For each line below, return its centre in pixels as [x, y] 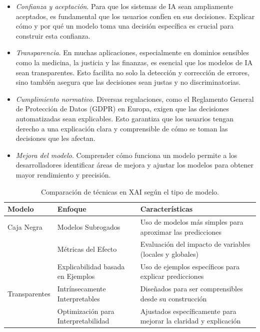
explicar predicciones [172, 276]
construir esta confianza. [53, 35]
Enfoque [72, 209]
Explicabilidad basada [91, 266]
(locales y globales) [169, 254]
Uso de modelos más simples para [192, 221]
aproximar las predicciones [181, 231]
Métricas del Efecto [87, 249]
